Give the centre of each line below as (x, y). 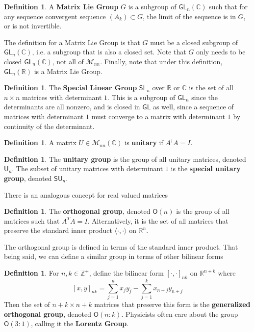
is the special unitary (206, 168)
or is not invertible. (33, 26)
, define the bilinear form (126, 273)
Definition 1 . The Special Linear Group (71, 88)
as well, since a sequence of (193, 107)
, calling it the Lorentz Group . (80, 323)
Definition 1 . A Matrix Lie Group (61, 6)
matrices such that (32, 220)
